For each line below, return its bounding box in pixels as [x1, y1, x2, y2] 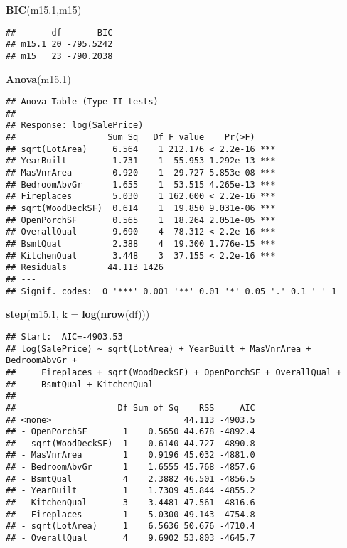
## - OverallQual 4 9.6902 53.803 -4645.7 [6, 533, 255, 544]
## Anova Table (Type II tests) [6, 97, 159, 107]
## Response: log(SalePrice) [6, 120, 144, 131]
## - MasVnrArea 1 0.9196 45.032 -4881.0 [6, 450, 255, 461]
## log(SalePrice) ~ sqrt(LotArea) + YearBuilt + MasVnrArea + [6, 343, 311, 354]
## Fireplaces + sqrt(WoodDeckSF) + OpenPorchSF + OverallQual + [6, 367, 342, 377]
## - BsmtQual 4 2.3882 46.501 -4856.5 [6, 473, 255, 484]
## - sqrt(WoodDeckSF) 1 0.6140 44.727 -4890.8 [6, 438, 255, 448]
